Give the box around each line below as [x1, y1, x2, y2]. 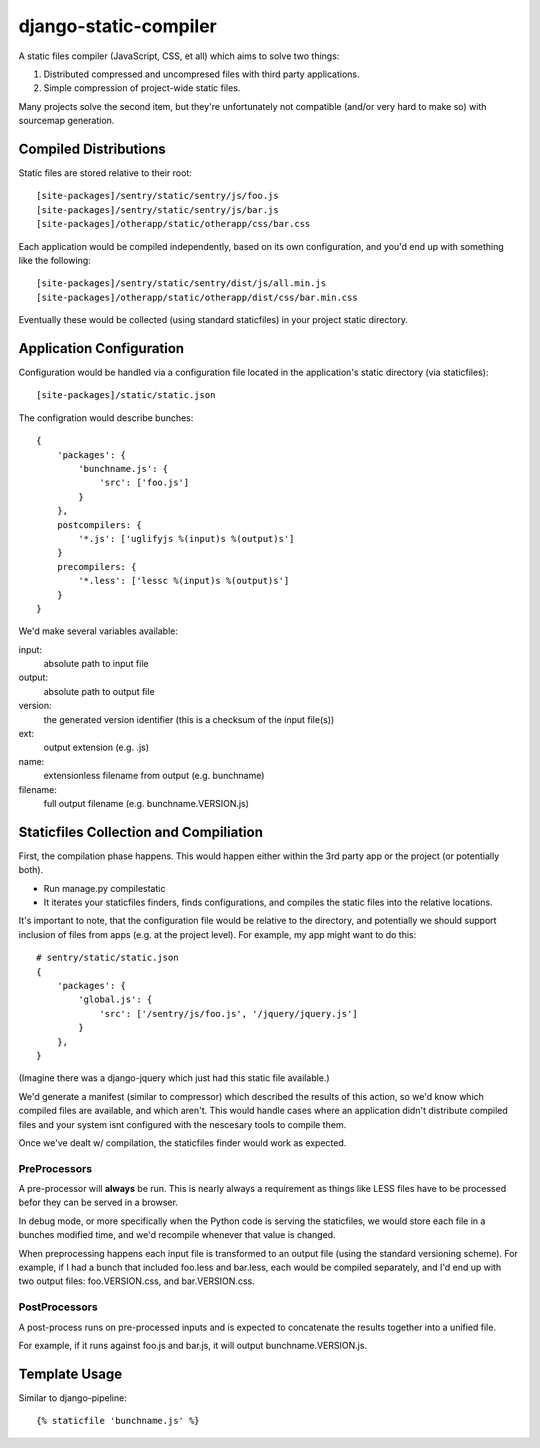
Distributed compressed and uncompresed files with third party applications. [43, 68, 360, 80]
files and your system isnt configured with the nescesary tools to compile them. [18, 1118, 347, 1130]
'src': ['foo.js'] [99, 477, 190, 489]
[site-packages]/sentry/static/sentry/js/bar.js [36, 204, 279, 215]
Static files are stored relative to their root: [18, 167, 192, 179]
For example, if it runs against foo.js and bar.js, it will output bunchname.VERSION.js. [18, 1339, 368, 1351]
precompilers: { [56, 561, 137, 572]
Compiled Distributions [18, 140, 166, 157]
